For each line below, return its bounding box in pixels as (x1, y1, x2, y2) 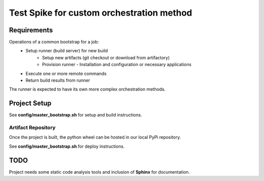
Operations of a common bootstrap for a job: (9, 39, 99, 45)
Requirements (9, 26, 53, 34)
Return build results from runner (25, 77, 90, 83)
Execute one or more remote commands (25, 70, 107, 76)
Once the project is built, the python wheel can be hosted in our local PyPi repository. (9, 135, 181, 140)
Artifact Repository (9, 124, 56, 131)
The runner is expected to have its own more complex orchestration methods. (9, 86, 166, 92)
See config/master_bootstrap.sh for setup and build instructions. (9, 112, 142, 118)
